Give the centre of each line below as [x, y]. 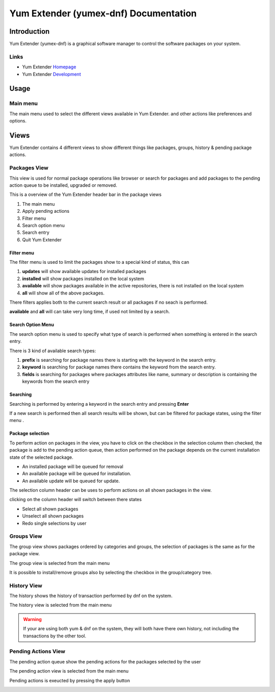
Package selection [29, 433]
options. [18, 121]
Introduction [30, 31]
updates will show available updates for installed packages [84, 271]
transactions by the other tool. [55, 636]
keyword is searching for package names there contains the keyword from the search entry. [119, 367]
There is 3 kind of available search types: [53, 351]
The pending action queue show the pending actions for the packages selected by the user [105, 661]
